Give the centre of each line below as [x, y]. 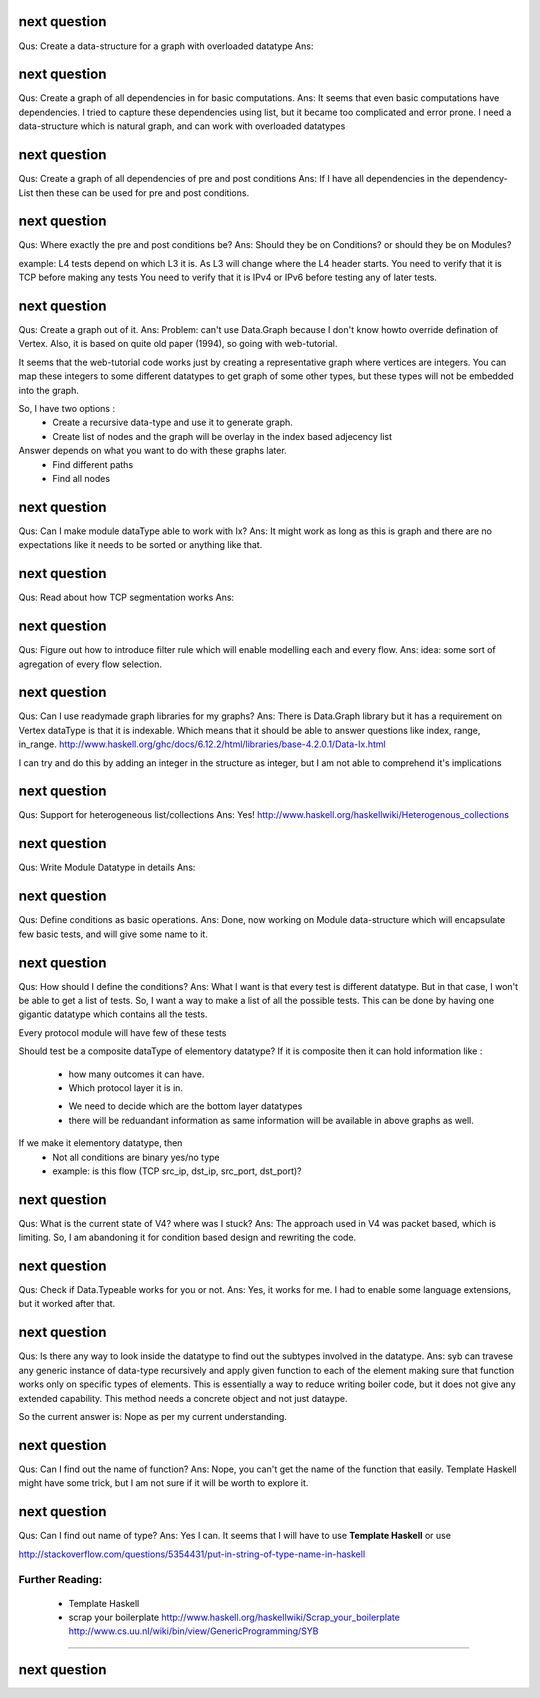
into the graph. [48, 390]
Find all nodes [81, 478]
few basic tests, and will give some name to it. [113, 934]
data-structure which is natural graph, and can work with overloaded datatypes [182, 126]
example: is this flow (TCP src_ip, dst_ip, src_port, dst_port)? [177, 1171]
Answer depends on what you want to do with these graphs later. [152, 451]
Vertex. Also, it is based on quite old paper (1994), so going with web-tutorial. [178, 344]
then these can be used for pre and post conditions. [142, 192]
